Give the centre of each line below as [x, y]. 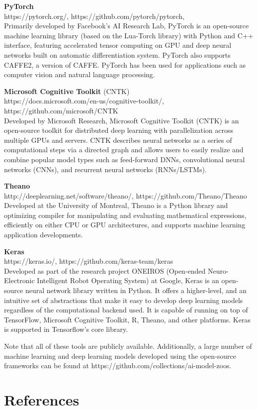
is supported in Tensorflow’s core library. [66, 329]
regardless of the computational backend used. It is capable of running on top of [126, 310]
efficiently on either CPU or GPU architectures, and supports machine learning [125, 225]
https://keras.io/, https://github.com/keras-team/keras [89, 261]
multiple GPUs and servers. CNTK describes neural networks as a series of [118, 140]
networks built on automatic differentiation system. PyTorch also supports [117, 54]
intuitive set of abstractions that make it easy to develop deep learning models [124, 300]
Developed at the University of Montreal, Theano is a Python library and [116, 205]
